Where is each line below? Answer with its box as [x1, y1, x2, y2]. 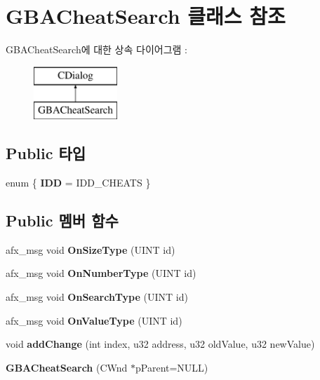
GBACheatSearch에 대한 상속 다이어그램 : [6, 42, 187, 57]
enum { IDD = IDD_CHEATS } [6, 175, 151, 190]
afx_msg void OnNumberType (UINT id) [6, 266, 196, 280]
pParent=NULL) [135, 360, 208, 374]
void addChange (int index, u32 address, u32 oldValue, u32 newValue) [6, 337, 315, 351]
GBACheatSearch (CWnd [6, 360, 128, 374]
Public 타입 [6, 142, 86, 164]
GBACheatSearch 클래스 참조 [6, 1, 286, 30]
